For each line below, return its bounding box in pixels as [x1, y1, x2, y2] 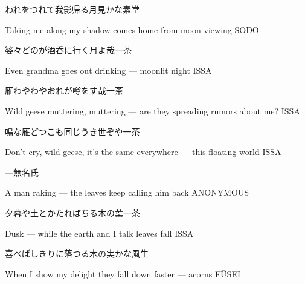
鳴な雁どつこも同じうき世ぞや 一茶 [5, 125, 140, 137]
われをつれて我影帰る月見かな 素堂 [5, 3, 140, 15]
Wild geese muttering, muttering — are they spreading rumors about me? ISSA [5, 104, 300, 117]
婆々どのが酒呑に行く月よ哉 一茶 [5, 44, 132, 56]
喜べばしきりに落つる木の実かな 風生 [5, 247, 149, 260]
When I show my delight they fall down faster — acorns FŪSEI [5, 267, 240, 280]
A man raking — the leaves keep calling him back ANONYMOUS [5, 186, 249, 199]
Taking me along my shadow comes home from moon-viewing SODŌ [5, 23, 259, 36]
